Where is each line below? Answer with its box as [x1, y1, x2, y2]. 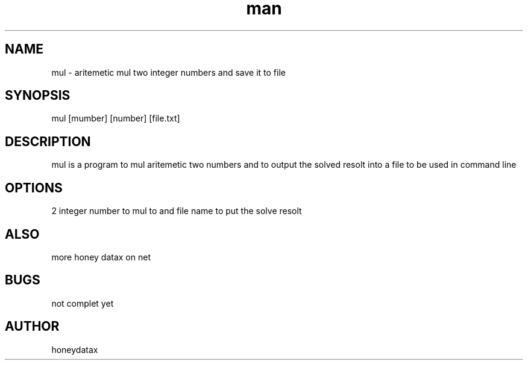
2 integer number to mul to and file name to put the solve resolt [51, 206, 302, 216]
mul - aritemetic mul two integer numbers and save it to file [51, 67, 286, 78]
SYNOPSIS [5, 88, 71, 103]
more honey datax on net [51, 251, 151, 262]
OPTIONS [5, 180, 63, 195]
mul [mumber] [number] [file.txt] [51, 113, 180, 124]
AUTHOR [5, 319, 60, 334]
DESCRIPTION [5, 133, 91, 149]
